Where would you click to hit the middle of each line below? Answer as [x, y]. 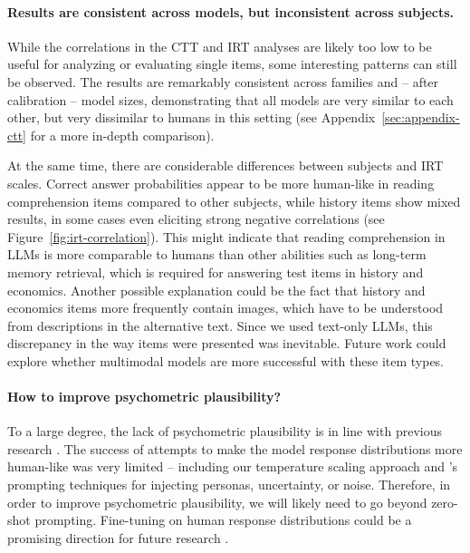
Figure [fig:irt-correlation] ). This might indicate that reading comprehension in [226, 236]
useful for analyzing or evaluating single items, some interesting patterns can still [232, 64]
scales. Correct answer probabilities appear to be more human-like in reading [221, 183]
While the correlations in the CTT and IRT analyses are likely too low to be [220, 46]
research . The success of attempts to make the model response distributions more [235, 448]
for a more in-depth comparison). [122, 135]
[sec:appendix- [421, 117]
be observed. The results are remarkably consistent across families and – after [223, 81]
